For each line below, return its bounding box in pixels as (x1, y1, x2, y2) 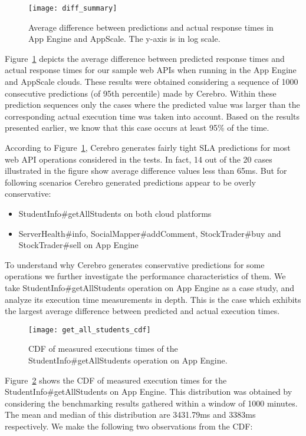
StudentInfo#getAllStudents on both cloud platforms (18, 207, 212, 219)
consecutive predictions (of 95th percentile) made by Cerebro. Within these (5, 87, 277, 99)
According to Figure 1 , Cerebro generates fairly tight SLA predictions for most (5, 141, 291, 153)
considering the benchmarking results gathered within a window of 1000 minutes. (5, 397, 298, 409)
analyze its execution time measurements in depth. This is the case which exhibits (5, 293, 301, 305)
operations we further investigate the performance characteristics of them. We (5, 270, 286, 282)
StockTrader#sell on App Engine (18, 239, 139, 251)
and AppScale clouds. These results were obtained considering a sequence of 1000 (5, 75, 298, 88)
